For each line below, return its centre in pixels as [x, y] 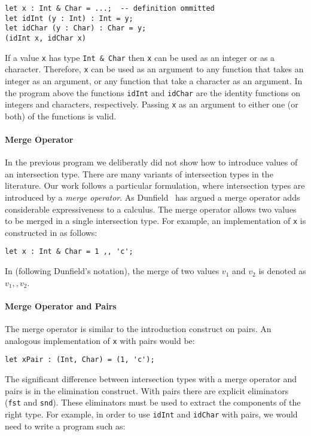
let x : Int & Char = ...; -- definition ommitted [110, 8]
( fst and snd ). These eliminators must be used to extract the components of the [153, 402]
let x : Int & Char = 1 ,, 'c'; [69, 252]
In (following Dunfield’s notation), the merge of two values [112, 271]
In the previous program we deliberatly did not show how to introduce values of [151, 162]
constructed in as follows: [51, 232]
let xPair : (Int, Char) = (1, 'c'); [80, 360]
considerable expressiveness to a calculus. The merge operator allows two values [151, 209]
